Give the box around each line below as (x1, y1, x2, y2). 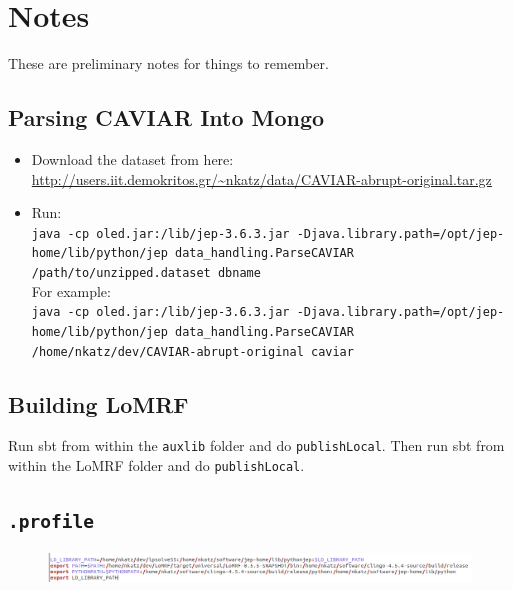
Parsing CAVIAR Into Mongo (8, 102, 325, 133)
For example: (31, 280, 111, 301)
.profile (8, 511, 94, 533)
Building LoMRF (8, 388, 189, 419)
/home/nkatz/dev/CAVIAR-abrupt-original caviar (31, 344, 354, 359)
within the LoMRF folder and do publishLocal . (8, 455, 305, 476)
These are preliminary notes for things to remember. (8, 53, 329, 74)
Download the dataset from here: (31, 148, 234, 169)
